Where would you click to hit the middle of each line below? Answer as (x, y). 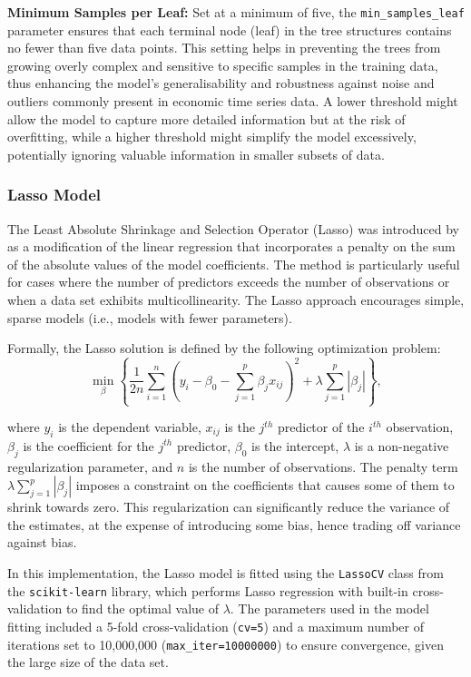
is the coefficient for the (88, 445)
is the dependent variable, (130, 427)
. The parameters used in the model (329, 608)
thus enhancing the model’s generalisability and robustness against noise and (221, 83)
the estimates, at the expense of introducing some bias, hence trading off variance (234, 524)
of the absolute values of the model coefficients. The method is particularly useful (234, 264)
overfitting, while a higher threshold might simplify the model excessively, (212, 137)
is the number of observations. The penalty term (323, 466)
